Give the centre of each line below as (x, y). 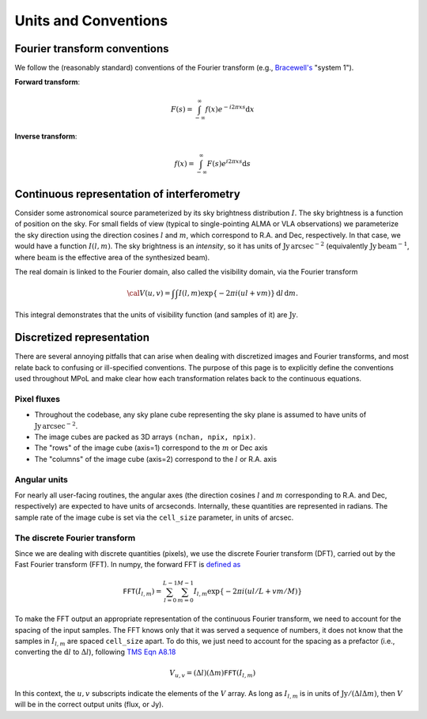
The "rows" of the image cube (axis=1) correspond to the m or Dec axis (151, 448)
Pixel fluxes (38, 399)
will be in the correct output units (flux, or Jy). (89, 705)
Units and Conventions (91, 21)
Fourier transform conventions (92, 49)
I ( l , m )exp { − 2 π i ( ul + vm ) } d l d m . (238, 293)
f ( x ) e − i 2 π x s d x (230, 108)
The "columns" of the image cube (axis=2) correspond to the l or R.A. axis (155, 459)
